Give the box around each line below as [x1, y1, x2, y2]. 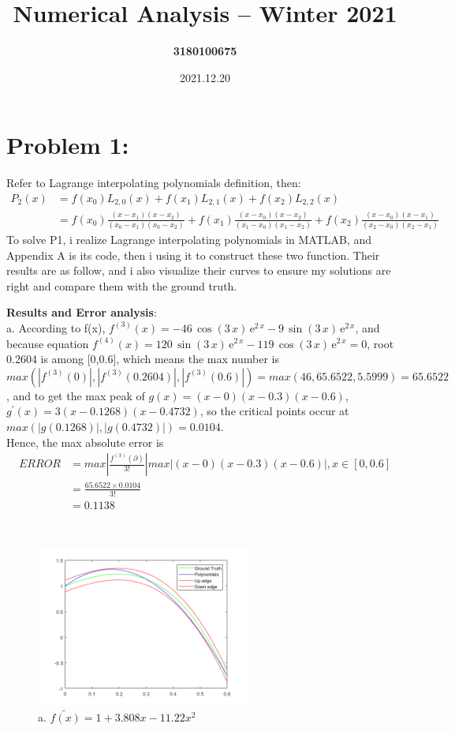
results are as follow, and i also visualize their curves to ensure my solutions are [6, 262, 391, 279]
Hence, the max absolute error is [6, 433, 164, 450]
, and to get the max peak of [6, 387, 145, 403]
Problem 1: [6, 129, 129, 161]
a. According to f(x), [6, 319, 106, 336]
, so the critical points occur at [200, 403, 349, 419]
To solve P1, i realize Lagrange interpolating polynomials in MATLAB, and [6, 231, 372, 247]
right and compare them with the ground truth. [6, 277, 237, 294]
